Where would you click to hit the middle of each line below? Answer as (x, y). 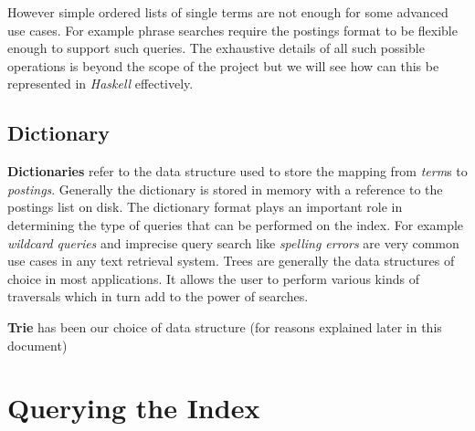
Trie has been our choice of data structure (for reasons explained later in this (225, 326)
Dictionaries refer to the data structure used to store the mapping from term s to (237, 171)
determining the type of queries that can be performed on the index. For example (236, 224)
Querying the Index (134, 408)
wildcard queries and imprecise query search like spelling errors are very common (233, 242)
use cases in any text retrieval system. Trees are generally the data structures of (231, 261)
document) (37, 345)
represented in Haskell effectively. (100, 84)
